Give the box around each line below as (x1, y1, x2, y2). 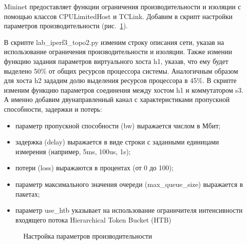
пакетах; (15, 188, 40, 199)
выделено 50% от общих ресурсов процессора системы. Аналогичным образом (4, 65, 238, 76)
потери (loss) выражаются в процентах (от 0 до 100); (15, 163, 174, 173)
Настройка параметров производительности (23, 231, 152, 241)
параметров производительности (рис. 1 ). (4, 20, 128, 31)
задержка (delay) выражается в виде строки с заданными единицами (15, 137, 219, 147)
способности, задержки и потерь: (4, 103, 102, 114)
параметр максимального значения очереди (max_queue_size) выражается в (15, 179, 243, 189)
